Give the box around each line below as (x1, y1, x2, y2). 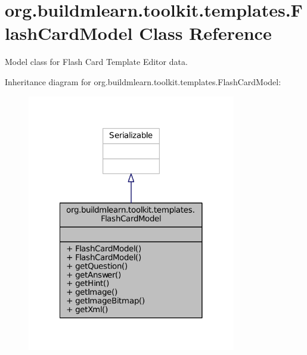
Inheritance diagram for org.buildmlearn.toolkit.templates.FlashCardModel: (5, 75, 281, 88)
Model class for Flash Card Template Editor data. (5, 55, 188, 68)
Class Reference (139, 21, 272, 45)
